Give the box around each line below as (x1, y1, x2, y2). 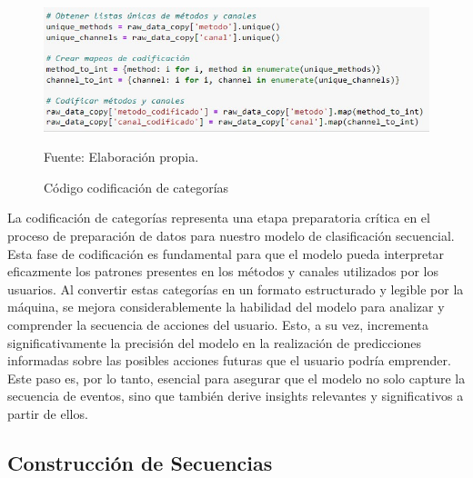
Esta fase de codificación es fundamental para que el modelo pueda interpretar (7, 244, 445, 263)
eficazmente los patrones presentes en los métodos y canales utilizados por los (7, 262, 439, 281)
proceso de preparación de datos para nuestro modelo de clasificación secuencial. (7, 225, 455, 244)
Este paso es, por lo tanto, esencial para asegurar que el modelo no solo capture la (7, 368, 466, 387)
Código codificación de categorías (44, 177, 229, 196)
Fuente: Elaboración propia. (44, 147, 199, 166)
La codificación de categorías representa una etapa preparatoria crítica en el (7, 208, 430, 227)
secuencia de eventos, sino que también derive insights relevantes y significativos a (7, 386, 464, 405)
